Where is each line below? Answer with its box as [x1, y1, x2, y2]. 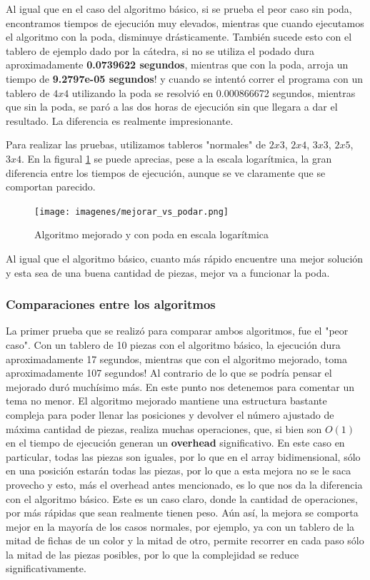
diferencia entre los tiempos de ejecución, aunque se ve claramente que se [6, 165, 326, 180]
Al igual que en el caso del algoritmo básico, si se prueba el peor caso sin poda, [6, 1, 352, 16]
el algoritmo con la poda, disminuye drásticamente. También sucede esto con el [6, 29, 352, 44]
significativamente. [6, 561, 86, 576]
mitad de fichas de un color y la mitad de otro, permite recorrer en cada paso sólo [6, 533, 364, 548]
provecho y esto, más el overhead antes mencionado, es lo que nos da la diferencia [6, 477, 363, 492]
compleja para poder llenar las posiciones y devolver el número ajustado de [6, 407, 334, 422]
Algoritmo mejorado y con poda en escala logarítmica [34, 227, 269, 242]
